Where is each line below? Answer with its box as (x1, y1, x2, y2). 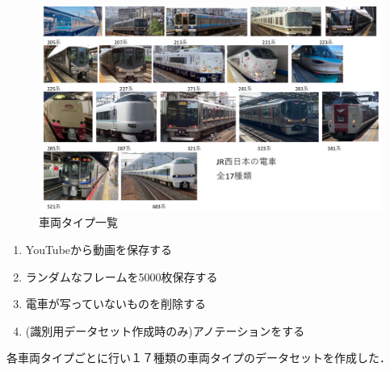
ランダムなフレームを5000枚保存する (25, 268, 218, 285)
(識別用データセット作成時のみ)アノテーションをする (25, 322, 305, 339)
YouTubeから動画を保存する (25, 241, 173, 257)
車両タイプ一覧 (39, 214, 118, 231)
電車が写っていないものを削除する (25, 295, 207, 312)
